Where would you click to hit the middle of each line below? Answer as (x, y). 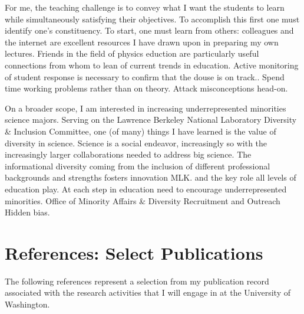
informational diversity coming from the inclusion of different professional (138, 166)
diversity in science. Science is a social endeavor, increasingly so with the (136, 143)
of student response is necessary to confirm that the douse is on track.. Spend (145, 76)
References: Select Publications (134, 252)
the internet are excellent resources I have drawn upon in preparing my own (142, 42)
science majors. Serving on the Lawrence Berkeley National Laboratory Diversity (151, 120)
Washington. (27, 304)
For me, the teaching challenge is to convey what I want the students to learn (145, 7)
